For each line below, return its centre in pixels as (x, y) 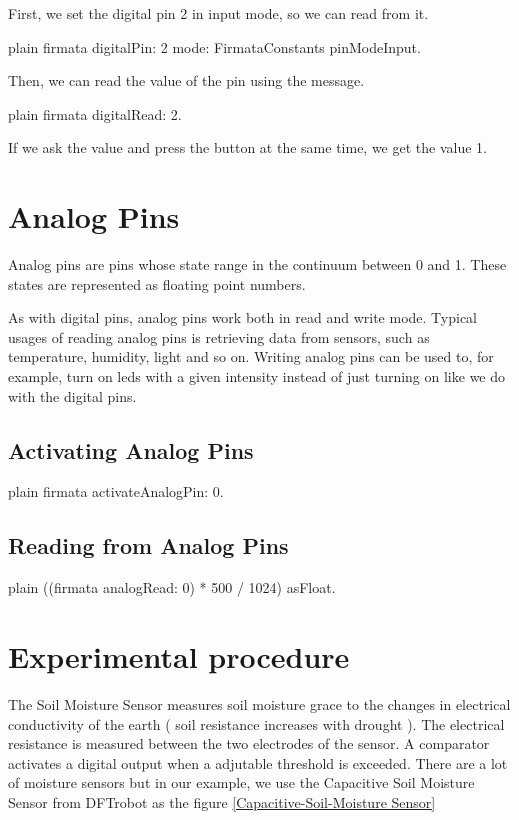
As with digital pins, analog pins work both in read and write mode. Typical (242, 317)
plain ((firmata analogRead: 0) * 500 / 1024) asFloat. (172, 587)
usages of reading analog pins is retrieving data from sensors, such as (219, 336)
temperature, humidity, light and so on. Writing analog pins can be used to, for (251, 356)
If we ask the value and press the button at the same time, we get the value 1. (247, 147)
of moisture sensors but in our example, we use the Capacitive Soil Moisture (241, 782)
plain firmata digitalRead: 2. (95, 113)
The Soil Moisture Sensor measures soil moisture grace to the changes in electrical (259, 703)
